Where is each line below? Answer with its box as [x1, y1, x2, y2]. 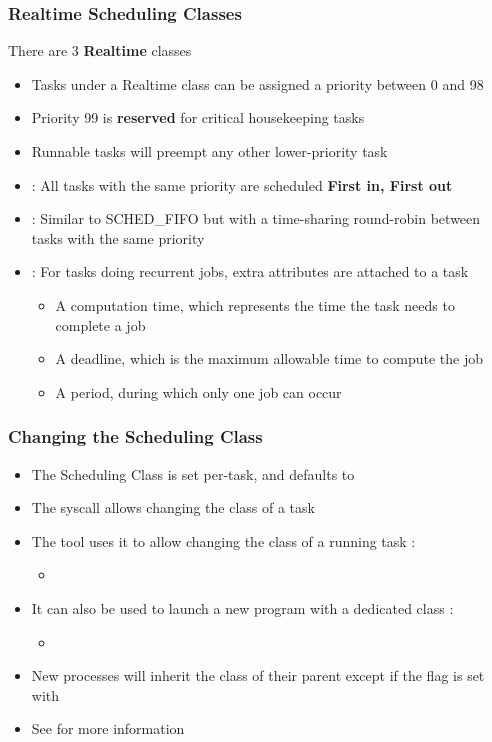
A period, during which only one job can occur [55, 381, 342, 402]
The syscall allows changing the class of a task [31, 497, 315, 518]
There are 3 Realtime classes [8, 40, 192, 61]
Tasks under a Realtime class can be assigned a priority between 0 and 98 [31, 73, 484, 94]
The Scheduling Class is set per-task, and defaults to [31, 463, 355, 484]
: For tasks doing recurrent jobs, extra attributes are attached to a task [31, 261, 469, 282]
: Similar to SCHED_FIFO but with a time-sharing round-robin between [31, 208, 481, 229]
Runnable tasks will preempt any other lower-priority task [31, 141, 388, 161]
